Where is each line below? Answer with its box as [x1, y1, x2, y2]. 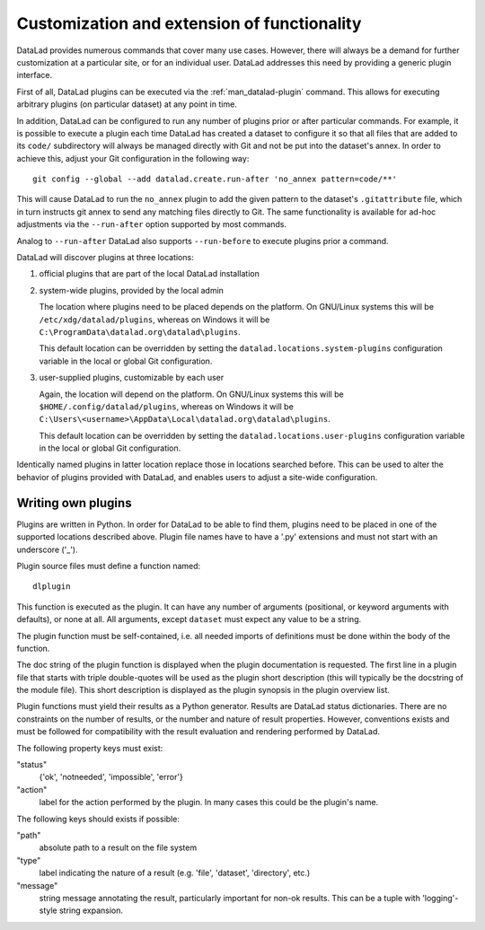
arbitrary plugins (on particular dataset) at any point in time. [16, 99, 237, 110]
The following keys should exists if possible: [16, 813, 180, 824]
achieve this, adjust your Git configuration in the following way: [16, 153, 250, 163]
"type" [16, 855, 41, 865]
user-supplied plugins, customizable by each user [39, 373, 225, 383]
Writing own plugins [16, 495, 132, 511]
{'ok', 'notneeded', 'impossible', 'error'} [39, 772, 183, 783]
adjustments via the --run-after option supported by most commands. [16, 219, 287, 230]
